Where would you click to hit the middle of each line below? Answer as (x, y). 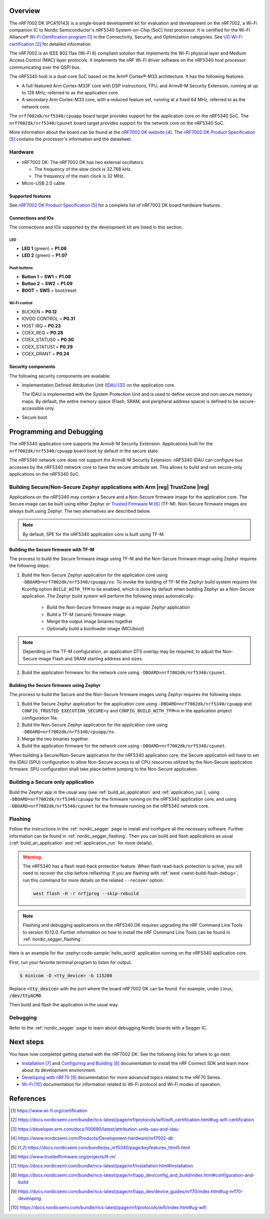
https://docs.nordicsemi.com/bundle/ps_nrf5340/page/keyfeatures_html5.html (109, 1147)
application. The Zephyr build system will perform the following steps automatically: (108, 596)
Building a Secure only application (51, 782)
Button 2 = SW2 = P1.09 (47, 284)
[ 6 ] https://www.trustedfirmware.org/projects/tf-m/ (63, 1156)
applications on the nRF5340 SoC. (44, 474)
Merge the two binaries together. (55, 739)
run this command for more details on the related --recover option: (93, 880)
